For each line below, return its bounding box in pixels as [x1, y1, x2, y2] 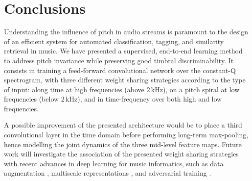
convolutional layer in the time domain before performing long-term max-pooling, [4, 129, 249, 140]
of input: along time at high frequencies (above [4, 84, 144, 94]
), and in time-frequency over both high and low [77, 94, 222, 104]
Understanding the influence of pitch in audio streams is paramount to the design [4, 26, 249, 37]
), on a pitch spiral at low [162, 84, 240, 94]
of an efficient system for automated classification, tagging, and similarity [4, 36, 224, 46]
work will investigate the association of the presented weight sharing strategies [4, 149, 239, 159]
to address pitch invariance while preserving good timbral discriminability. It [4, 55, 234, 65]
